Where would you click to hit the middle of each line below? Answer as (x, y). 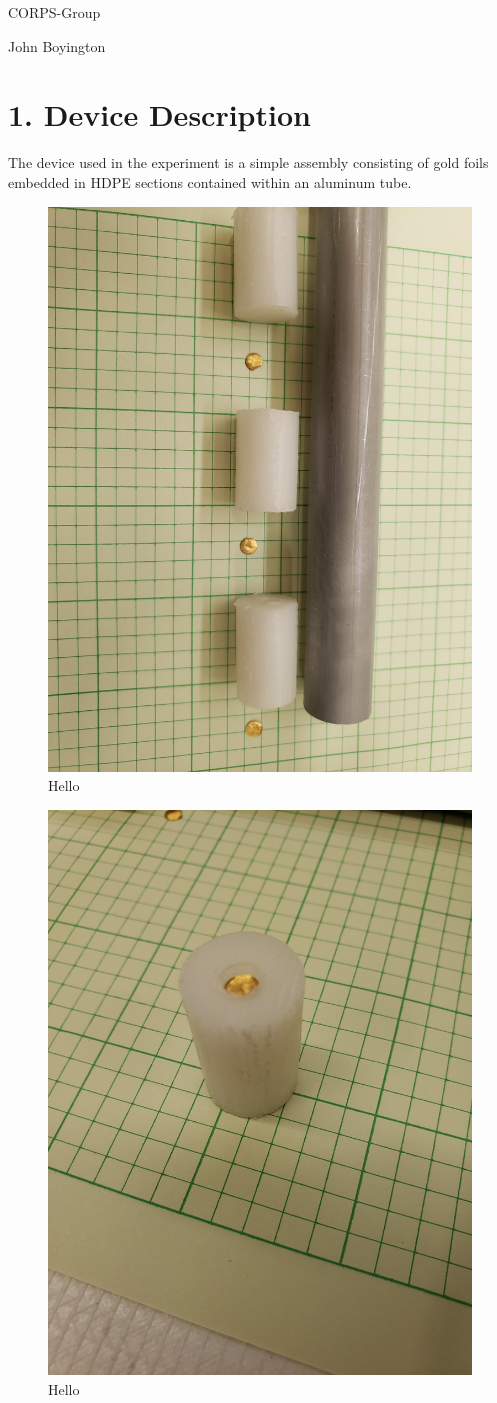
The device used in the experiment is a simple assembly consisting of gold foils (248, 162)
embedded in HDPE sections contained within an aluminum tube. (210, 181)
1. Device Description (159, 114)
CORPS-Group (54, 12)
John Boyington (57, 45)
